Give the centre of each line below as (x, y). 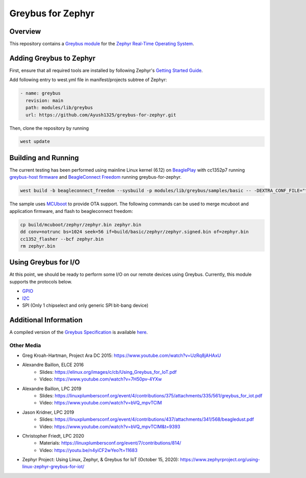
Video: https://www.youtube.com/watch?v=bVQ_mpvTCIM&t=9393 (110, 426)
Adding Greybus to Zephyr (53, 58)
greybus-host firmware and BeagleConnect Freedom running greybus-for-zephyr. (96, 177)
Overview (25, 31)
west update (35, 141)
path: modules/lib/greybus (59, 108)
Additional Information (46, 320)
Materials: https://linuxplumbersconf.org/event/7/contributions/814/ (110, 443)
